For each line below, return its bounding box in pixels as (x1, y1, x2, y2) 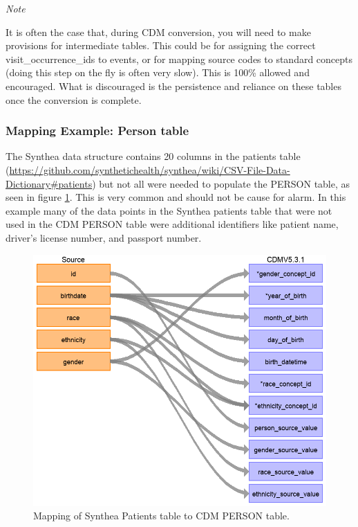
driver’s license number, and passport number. (6, 230, 202, 244)
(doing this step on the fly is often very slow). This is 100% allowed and (6, 65, 310, 80)
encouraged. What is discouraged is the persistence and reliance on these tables (6, 78, 341, 93)
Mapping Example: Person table (6, 122, 189, 139)
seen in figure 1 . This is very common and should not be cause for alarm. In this (6, 190, 346, 204)
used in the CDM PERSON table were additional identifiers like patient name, (6, 217, 339, 231)
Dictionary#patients (6, 176, 93, 190)
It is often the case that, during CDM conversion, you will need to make (6, 24, 311, 39)
